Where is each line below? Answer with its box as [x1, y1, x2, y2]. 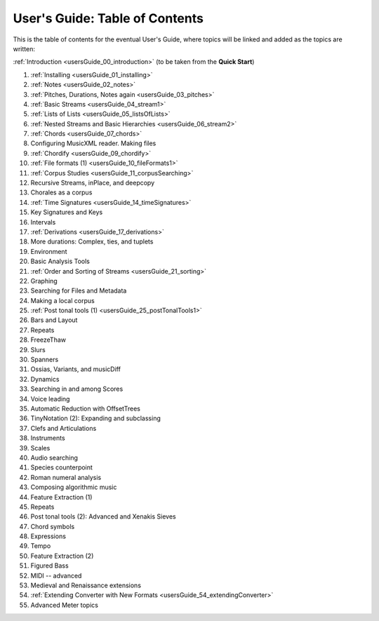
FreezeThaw [30, 335, 67, 344]
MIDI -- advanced [30, 571, 82, 580]
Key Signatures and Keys [30, 208, 103, 217]
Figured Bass [30, 561, 69, 570]
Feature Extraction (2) [30, 552, 94, 560]
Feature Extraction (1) [30, 493, 93, 501]
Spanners [30, 355, 59, 364]
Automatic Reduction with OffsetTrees [30, 404, 140, 413]
